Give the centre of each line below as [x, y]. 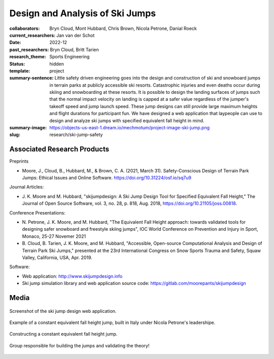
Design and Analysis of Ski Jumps [83, 13]
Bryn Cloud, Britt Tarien [74, 49]
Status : [17, 64]
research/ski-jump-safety [76, 135]
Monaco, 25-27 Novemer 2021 [54, 236]
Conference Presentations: [37, 212]
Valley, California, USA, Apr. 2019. [57, 258]
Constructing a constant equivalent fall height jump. [63, 334]
